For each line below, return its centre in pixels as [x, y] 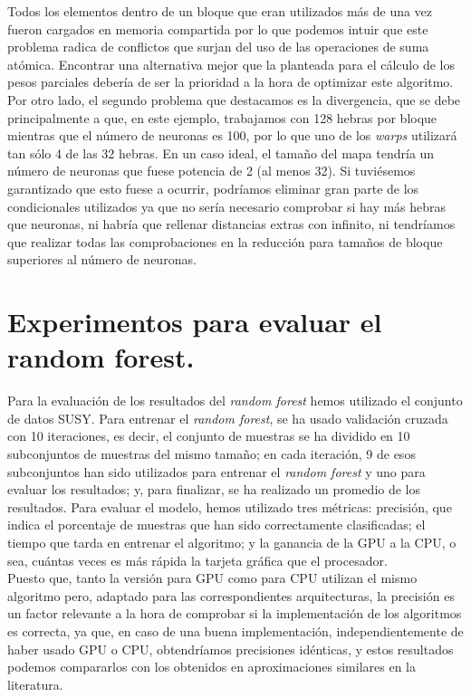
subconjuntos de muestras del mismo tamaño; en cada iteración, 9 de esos [211, 454]
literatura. [35, 684]
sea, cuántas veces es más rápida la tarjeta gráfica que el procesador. [197, 560]
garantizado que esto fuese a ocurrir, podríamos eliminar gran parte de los [213, 188]
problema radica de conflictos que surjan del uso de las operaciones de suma [218, 47]
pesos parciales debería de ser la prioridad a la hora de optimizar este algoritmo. [231, 82]
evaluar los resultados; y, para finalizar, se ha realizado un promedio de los [214, 489]
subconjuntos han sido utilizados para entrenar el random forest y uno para [216, 471]
